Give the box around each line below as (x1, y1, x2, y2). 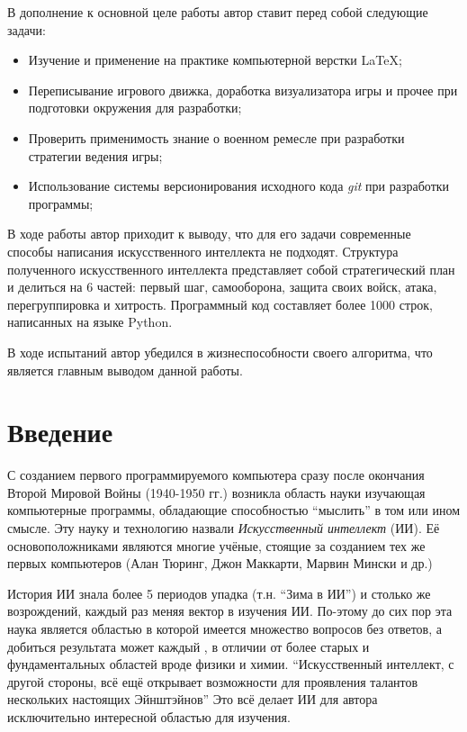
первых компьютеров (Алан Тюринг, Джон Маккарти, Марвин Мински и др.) (7, 554, 433, 573)
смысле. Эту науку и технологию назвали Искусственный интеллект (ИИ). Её (7, 519, 440, 537)
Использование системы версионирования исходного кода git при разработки (28, 176, 450, 195)
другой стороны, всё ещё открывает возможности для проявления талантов (7, 672, 418, 691)
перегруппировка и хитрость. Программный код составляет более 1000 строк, (7, 294, 433, 313)
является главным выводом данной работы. (7, 360, 243, 379)
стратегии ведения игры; (28, 146, 163, 165)
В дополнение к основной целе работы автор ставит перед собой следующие (7, 3, 428, 21)
